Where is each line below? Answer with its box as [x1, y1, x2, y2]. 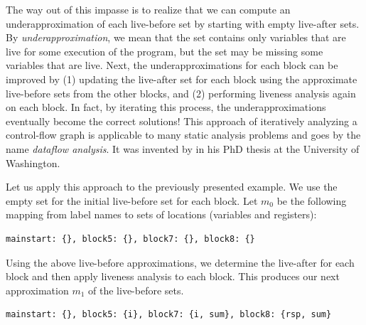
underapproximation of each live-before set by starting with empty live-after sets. [6, 16, 360, 31]
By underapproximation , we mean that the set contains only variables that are [6, 30, 346, 45]
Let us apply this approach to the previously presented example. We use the [6, 179, 338, 194]
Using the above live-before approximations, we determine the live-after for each [6, 255, 355, 270]
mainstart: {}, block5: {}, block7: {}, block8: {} [6, 233, 255, 244]
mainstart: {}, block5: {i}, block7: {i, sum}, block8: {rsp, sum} [6, 309, 332, 320]
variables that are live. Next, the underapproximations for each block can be [6, 58, 338, 73]
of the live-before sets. [88, 282, 184, 297]
